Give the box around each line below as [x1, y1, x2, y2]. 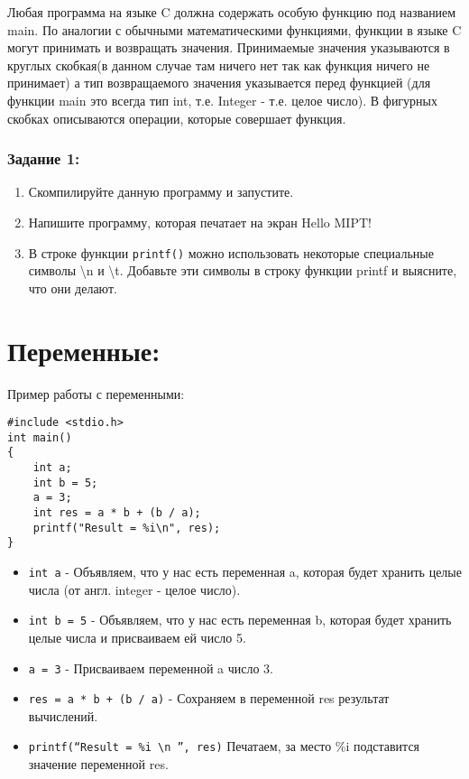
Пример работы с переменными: [7, 384, 185, 403]
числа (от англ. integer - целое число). [28, 580, 241, 598]
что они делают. [28, 278, 117, 297]
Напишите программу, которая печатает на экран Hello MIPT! [28, 212, 372, 231]
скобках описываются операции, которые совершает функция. [7, 108, 346, 127]
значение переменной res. [28, 755, 169, 774]
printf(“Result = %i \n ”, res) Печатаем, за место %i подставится [28, 737, 420, 756]
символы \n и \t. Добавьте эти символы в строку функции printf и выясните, [28, 261, 457, 280]
